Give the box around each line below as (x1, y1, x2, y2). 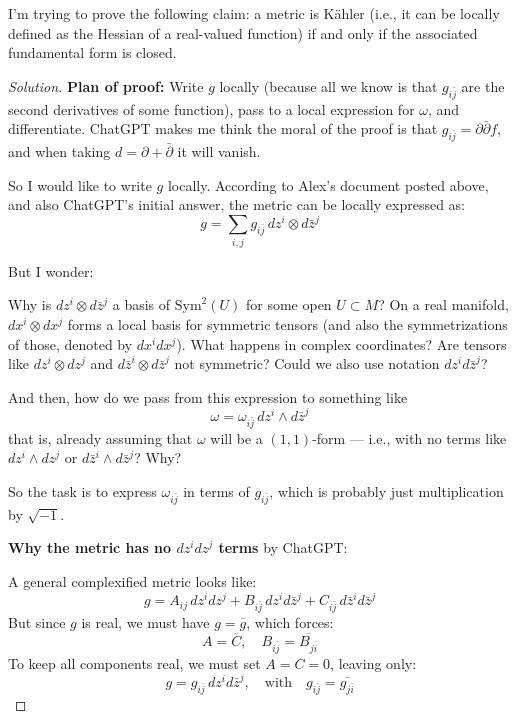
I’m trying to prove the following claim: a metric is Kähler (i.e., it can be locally (8, 3, 500, 23)
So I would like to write (8, 174, 152, 195)
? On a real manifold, (378, 294, 509, 315)
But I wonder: (8, 260, 94, 281)
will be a (210, 427, 263, 448)
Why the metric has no (8, 537, 172, 558)
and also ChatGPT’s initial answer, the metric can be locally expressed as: (8, 194, 466, 215)
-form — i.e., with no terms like (312, 427, 507, 448)
